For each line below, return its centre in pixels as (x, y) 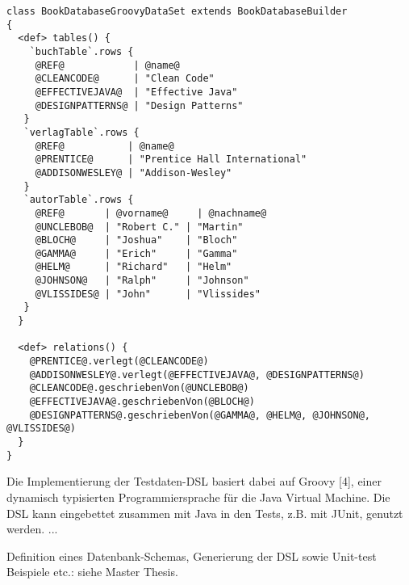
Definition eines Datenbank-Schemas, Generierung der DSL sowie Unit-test (192, 556)
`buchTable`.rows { (81, 51)
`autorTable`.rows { (79, 200)
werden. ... (32, 529)
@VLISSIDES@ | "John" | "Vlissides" (148, 294)
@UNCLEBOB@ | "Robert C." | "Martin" (139, 227)
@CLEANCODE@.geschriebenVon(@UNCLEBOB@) (139, 388)
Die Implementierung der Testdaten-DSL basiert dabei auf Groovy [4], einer (194, 481)
